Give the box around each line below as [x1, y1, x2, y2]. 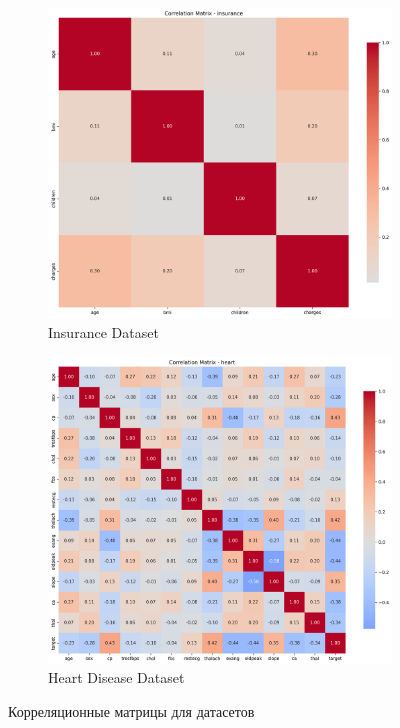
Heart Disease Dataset [48, 667, 185, 688]
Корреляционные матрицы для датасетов [8, 700, 255, 721]
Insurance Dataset [48, 322, 159, 342]
